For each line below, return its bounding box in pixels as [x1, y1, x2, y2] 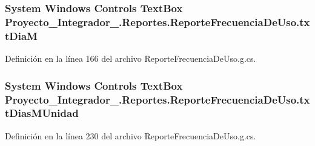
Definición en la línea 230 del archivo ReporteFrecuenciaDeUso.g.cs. [5, 129, 256, 142]
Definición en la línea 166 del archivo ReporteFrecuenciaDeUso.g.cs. [5, 52, 256, 65]
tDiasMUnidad [5, 105, 79, 121]
